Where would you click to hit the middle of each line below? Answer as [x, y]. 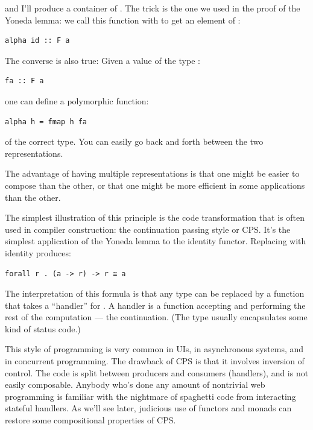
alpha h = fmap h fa [46, 122]
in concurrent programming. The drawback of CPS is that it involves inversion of [155, 361]
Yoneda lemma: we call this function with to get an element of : [123, 20]
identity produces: [38, 252]
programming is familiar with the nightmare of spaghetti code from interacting [150, 396]
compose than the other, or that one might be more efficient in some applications [155, 185]
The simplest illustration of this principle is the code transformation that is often [155, 217]
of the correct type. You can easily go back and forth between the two [134, 141]
